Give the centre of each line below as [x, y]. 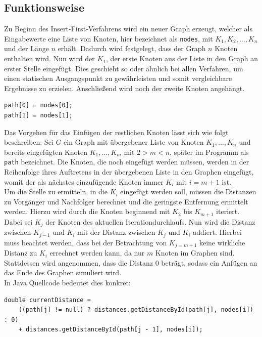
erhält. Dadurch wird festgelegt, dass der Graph [132, 48]
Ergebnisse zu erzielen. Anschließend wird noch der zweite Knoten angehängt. [124, 88]
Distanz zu [21, 253]
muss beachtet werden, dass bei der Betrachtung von [86, 242]
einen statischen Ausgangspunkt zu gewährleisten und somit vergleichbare [118, 78]
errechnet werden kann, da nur [97, 253]
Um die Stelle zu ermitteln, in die [56, 192]
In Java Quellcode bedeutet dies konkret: [67, 283]
